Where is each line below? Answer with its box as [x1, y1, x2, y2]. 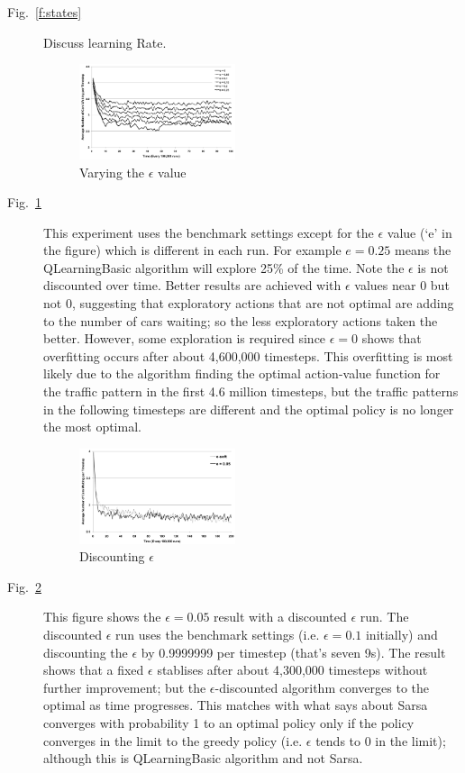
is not [417, 258, 449, 277]
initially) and [365, 624, 438, 643]
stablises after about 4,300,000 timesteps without [157, 660, 428, 679]
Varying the [79, 162, 145, 181]
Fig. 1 [7, 193, 41, 212]
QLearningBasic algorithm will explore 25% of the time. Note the [43, 258, 405, 277]
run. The [360, 607, 409, 626]
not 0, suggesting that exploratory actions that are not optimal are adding [43, 294, 454, 313]
